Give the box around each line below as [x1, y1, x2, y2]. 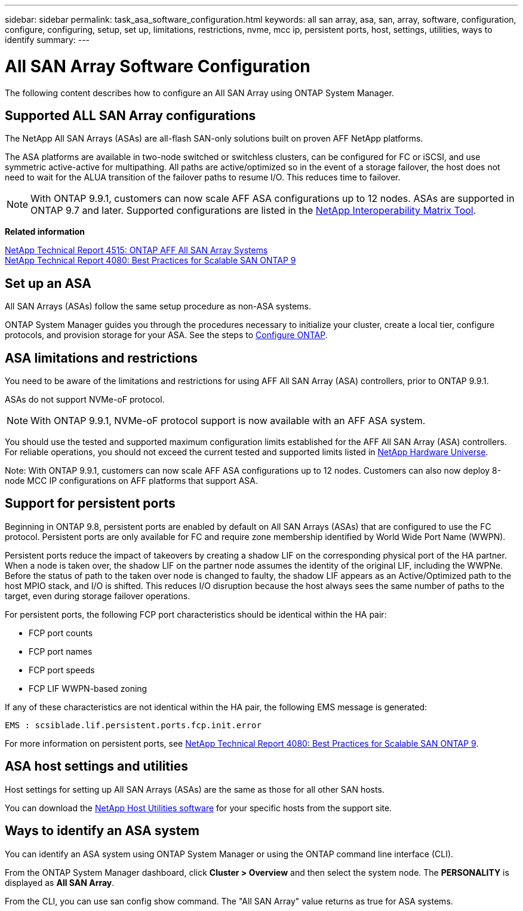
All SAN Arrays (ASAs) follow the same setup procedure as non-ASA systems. [5, 301, 312, 312]
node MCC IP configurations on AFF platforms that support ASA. [5, 476, 259, 486]
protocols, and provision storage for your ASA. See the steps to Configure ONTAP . [5, 330, 328, 341]
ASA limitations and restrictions [5, 350, 198, 366]
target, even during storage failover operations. [5, 590, 190, 601]
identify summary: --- [5, 35, 90, 45]
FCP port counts [29, 627, 93, 638]
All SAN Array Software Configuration [5, 56, 310, 76]
